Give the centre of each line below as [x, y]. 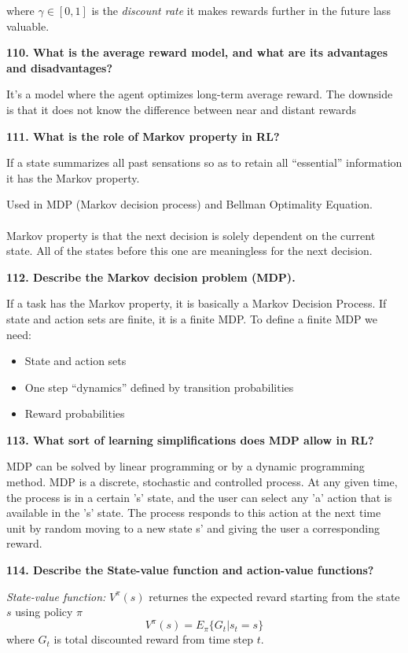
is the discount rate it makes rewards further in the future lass [241, 10]
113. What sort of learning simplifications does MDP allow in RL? [190, 439]
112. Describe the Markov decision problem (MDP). [151, 277]
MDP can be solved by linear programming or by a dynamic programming [186, 466]
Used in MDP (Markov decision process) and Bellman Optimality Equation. [189, 204]
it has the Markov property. [73, 177]
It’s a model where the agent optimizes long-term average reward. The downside [200, 94]
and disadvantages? [60, 67]
